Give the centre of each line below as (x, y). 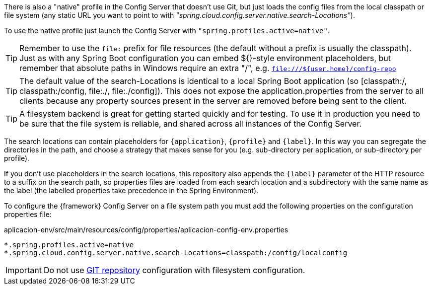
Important (24, 270)
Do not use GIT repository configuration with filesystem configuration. (174, 270)
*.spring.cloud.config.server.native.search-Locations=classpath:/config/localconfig (176, 253)
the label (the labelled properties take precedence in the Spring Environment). (131, 190)
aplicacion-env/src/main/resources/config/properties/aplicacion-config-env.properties (146, 230)
